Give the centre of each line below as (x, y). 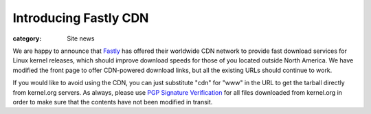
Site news (81, 38)
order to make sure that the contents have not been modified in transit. (113, 102)
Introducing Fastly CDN (81, 18)
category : (27, 38)
